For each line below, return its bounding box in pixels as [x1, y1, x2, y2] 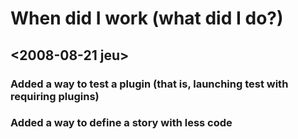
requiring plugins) [10, 89, 100, 103]
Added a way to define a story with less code [10, 116, 233, 130]
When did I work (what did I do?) [10, 7, 284, 30]
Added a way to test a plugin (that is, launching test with [10, 77, 289, 91]
